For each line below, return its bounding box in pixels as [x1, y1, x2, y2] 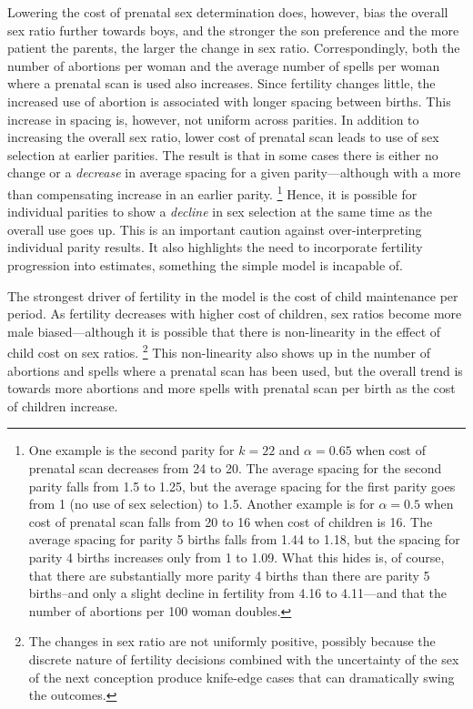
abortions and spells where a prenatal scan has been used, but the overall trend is [7, 360, 463, 380]
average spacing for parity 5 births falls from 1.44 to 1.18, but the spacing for [28, 530, 460, 549]
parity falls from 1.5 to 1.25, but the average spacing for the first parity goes [28, 476, 456, 495]
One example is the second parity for [28, 441, 235, 460]
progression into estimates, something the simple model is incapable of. [7, 255, 403, 274]
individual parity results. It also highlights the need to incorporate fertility [7, 238, 423, 257]
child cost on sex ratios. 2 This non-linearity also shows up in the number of [7, 340, 430, 361]
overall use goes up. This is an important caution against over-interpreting [7, 219, 422, 238]
